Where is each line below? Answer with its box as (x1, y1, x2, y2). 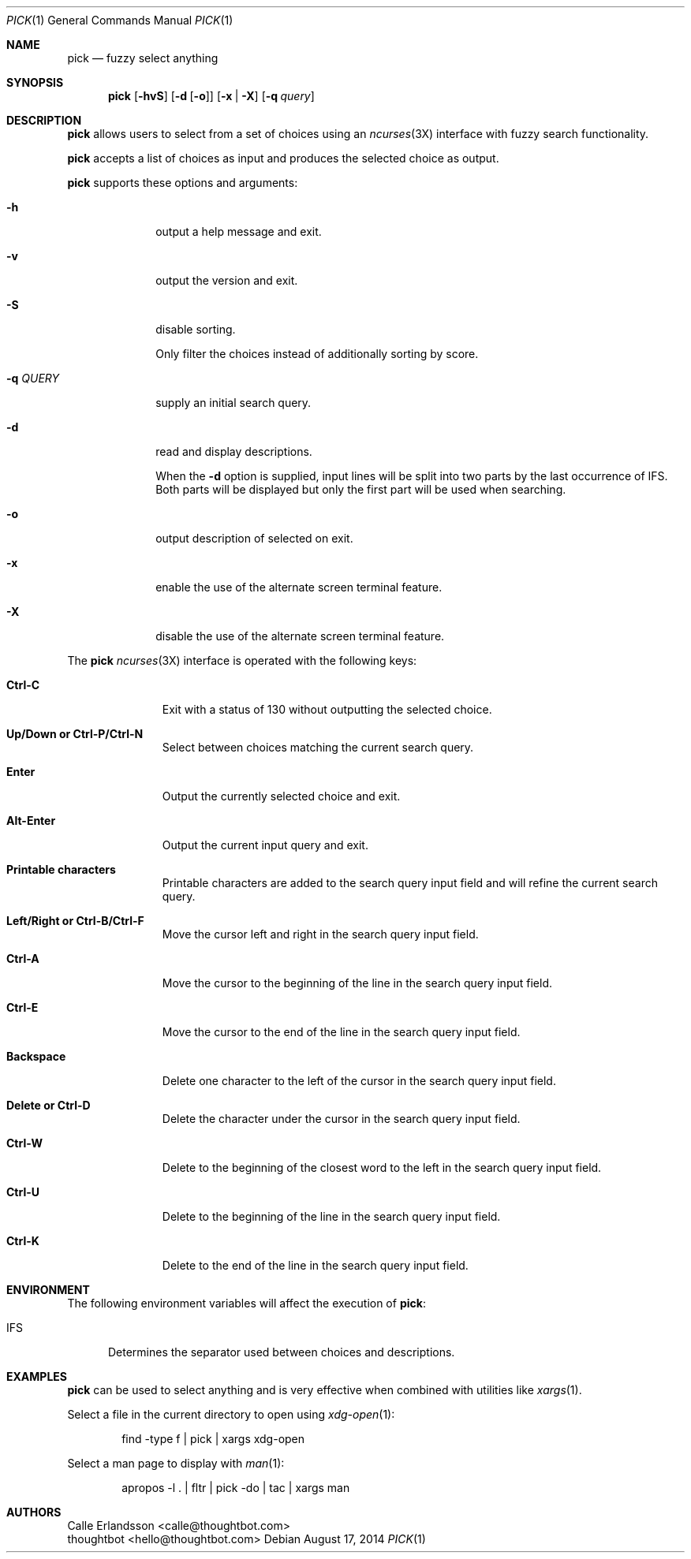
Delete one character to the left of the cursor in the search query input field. (162, 1074, 556, 1087)
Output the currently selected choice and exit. (162, 789, 401, 803)
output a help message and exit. (155, 225, 322, 238)
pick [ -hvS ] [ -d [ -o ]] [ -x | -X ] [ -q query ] (108, 89, 315, 103)
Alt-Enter (6, 814, 56, 827)
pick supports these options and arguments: (67, 176, 298, 189)
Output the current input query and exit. (162, 838, 368, 852)
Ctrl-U (6, 1185, 39, 1199)
